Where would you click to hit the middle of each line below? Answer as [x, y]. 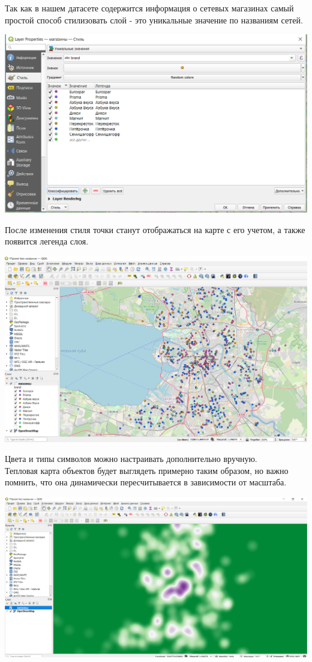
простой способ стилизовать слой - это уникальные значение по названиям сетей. [154, 20]
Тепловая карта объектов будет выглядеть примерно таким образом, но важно [147, 470]
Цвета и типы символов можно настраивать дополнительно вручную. [131, 459]
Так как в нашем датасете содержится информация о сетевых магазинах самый [149, 8]
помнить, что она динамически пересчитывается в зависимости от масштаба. [146, 482]
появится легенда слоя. [47, 241]
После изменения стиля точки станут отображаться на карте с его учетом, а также [155, 229]
